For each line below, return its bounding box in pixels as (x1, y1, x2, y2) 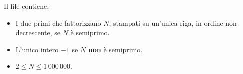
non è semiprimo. (88, 44, 143, 54)
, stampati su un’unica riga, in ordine (109, 17, 223, 28)
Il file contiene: (4, 1, 49, 11)
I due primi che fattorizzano (15, 17, 101, 28)
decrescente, (15, 27, 52, 38)
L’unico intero (15, 44, 59, 54)
